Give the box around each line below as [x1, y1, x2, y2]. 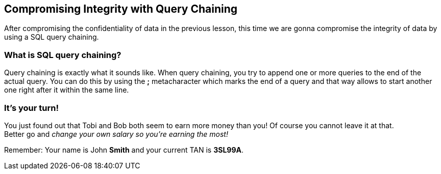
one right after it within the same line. [4, 85, 129, 95]
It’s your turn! [4, 102, 59, 113]
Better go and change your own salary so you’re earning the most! [4, 129, 228, 138]
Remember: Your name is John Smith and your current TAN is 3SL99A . [4, 145, 243, 154]
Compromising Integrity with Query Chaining [4, 3, 238, 15]
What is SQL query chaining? [4, 49, 121, 60]
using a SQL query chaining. [4, 33, 99, 42]
